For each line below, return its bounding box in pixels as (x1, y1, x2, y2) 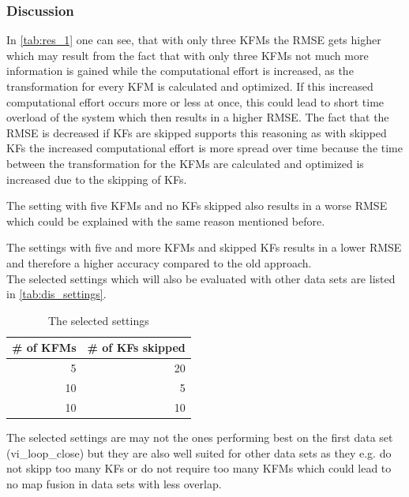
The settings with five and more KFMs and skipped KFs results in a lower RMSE (6, 239, 402, 256)
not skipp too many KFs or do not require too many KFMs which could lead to (6, 460, 392, 476)
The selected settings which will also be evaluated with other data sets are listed (6, 270, 396, 286)
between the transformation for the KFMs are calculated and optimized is (6, 155, 364, 171)
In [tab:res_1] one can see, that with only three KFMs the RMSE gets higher (6, 32, 381, 48)
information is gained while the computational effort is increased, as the (6, 62, 354, 79)
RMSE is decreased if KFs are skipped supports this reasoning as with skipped (6, 124, 387, 140)
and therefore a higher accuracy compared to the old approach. (6, 254, 312, 271)
